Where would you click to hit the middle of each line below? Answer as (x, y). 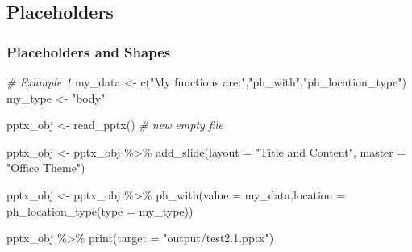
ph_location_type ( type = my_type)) (100, 210)
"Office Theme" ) (46, 168)
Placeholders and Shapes (89, 51)
